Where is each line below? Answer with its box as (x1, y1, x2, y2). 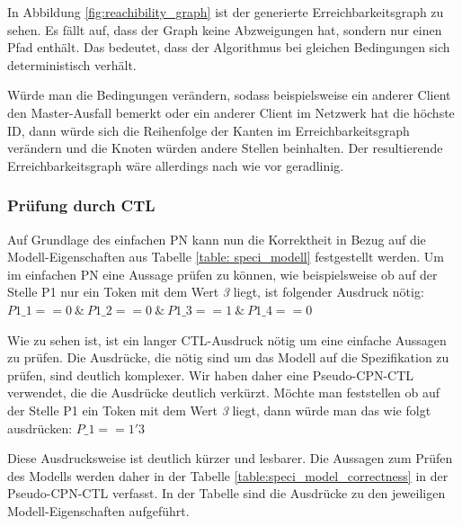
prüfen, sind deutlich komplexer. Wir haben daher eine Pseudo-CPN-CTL (7, 365, 414, 384)
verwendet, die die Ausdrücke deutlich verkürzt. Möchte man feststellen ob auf (7, 383, 440, 402)
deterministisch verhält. (7, 55, 137, 74)
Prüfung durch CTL (7, 194, 155, 217)
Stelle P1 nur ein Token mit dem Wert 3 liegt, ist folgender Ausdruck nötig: (7, 282, 424, 301)
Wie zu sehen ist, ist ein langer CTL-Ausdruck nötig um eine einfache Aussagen (7, 330, 447, 349)
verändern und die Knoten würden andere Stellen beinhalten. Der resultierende (7, 138, 443, 157)
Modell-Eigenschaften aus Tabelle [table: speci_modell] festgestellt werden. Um (7, 247, 444, 266)
